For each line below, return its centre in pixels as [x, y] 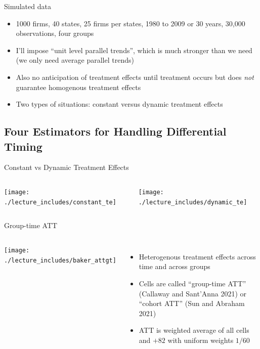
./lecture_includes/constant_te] [60, 202]
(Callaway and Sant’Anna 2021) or [193, 293]
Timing [23, 146]
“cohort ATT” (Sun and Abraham [192, 303]
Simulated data [28, 6]
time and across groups [175, 266]
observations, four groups [55, 33]
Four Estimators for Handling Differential [115, 131]
